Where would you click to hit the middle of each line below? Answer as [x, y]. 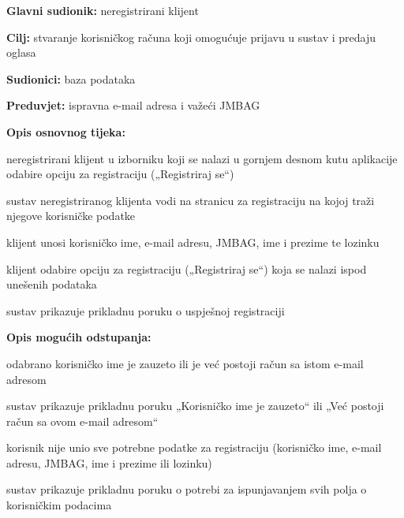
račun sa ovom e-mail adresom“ [82, 421]
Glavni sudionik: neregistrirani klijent [103, 10]
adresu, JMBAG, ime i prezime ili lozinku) [109, 462]
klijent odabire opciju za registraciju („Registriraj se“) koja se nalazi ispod [187, 268]
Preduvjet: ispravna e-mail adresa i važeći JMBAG [133, 105]
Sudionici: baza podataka [71, 78]
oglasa [21, 52]
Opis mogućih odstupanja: [79, 337]
